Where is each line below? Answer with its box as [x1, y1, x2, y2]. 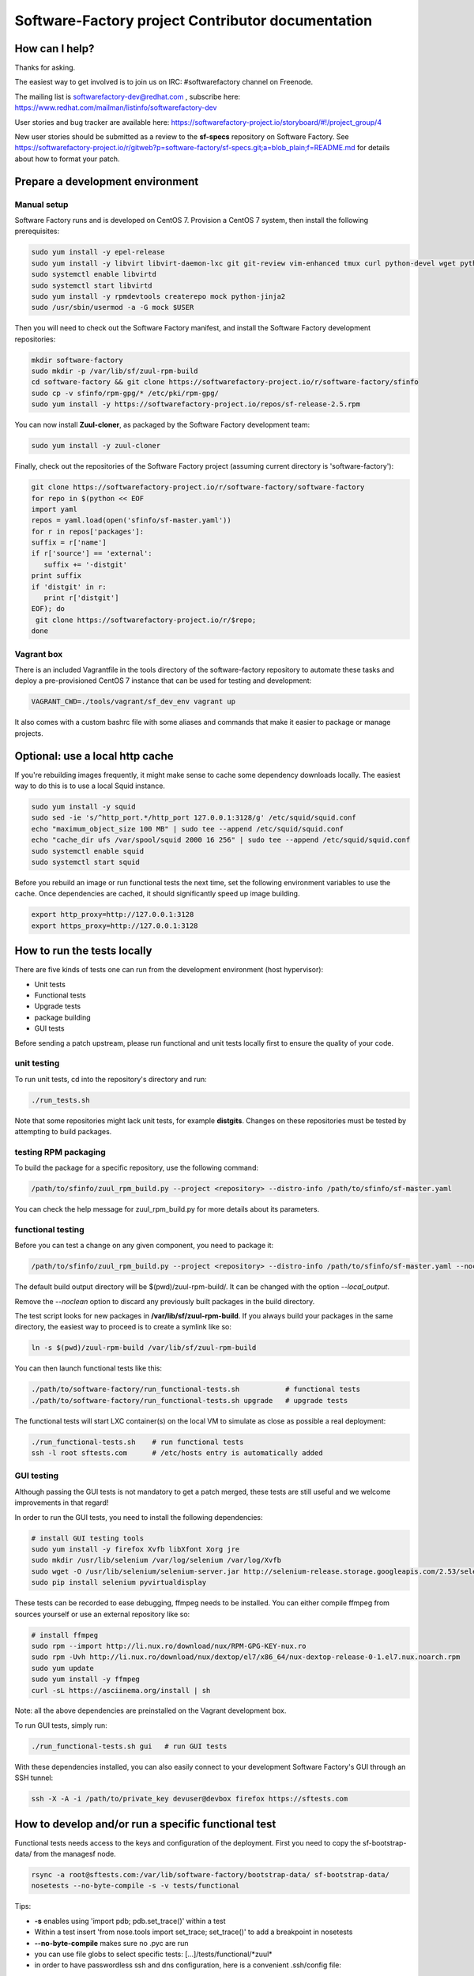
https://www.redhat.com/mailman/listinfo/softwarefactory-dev [14, 103, 217, 112]
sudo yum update [31, 1664, 95, 1672]
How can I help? [14, 42, 95, 55]
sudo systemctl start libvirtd [31, 281, 153, 290]
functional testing [14, 1224, 85, 1235]
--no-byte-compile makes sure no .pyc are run [34, 1938, 189, 1948]
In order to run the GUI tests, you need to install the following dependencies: [14, 1512, 263, 1522]
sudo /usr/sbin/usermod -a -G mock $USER [31, 303, 194, 312]
